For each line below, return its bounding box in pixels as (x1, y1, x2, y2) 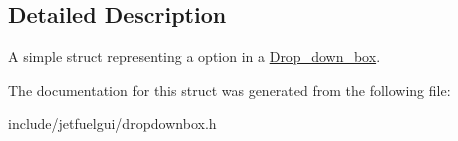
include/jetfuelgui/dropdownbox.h (8, 113, 217, 134)
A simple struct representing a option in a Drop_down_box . (8, 46, 381, 67)
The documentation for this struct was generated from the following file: (8, 79, 451, 100)
